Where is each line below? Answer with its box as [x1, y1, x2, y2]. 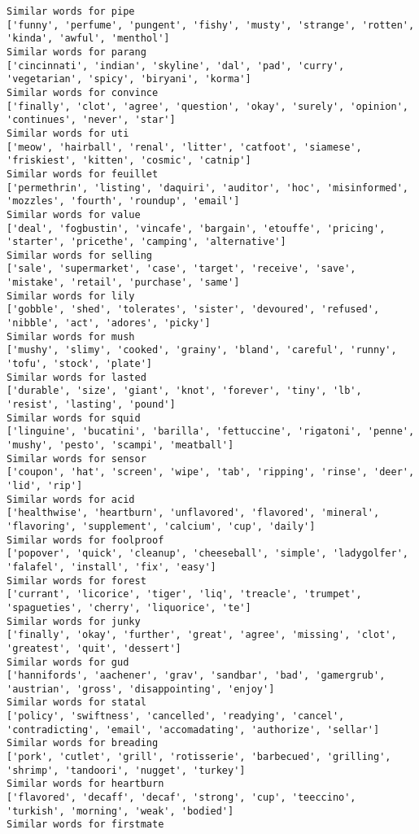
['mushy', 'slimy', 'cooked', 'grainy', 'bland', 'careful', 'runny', [7, 344, 397, 356]
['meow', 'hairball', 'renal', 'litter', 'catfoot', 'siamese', [7, 141, 362, 153]
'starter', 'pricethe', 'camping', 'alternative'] [7, 236, 286, 248]
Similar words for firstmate [7, 819, 164, 831]
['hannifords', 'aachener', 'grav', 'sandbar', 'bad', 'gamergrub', [7, 670, 386, 682]
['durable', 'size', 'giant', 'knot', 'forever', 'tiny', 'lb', [7, 385, 362, 397]
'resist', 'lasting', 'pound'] [7, 399, 176, 411]
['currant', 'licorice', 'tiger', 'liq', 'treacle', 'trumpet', [7, 588, 362, 600]
